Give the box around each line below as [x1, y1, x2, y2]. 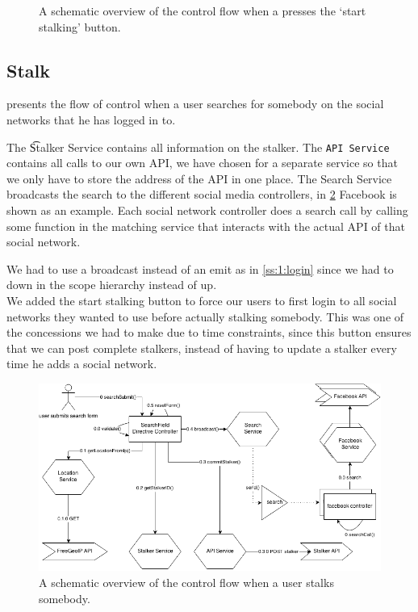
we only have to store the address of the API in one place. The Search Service [6, 170, 392, 187]
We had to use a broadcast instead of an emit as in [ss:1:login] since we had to [6, 260, 394, 277]
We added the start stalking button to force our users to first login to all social [6, 291, 397, 308]
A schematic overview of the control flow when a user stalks [39, 573, 334, 590]
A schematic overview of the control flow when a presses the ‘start [39, 2, 366, 19]
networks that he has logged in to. [6, 111, 176, 128]
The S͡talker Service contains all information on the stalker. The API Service [6, 138, 390, 155]
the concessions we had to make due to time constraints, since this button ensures [6, 324, 412, 341]
